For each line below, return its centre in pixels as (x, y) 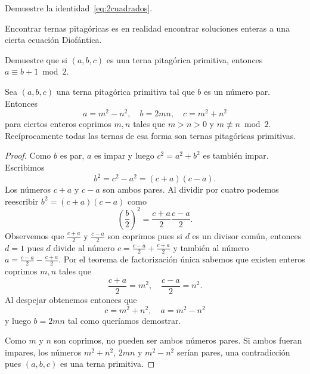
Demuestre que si (36, 59)
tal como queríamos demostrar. (124, 320)
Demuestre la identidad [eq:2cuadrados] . (79, 8)
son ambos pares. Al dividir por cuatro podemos (191, 189)
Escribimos (25, 167)
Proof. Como (28, 155)
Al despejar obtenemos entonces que (71, 299)
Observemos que (35, 235)
